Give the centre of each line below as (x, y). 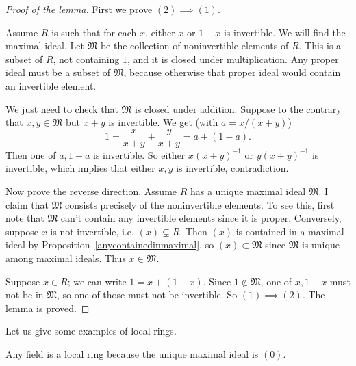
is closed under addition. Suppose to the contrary (238, 108)
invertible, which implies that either (80, 168)
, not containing (86, 58)
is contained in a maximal (290, 231)
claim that (27, 204)
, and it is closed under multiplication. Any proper (233, 58)
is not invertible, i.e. (92, 231)
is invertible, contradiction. (232, 168)
